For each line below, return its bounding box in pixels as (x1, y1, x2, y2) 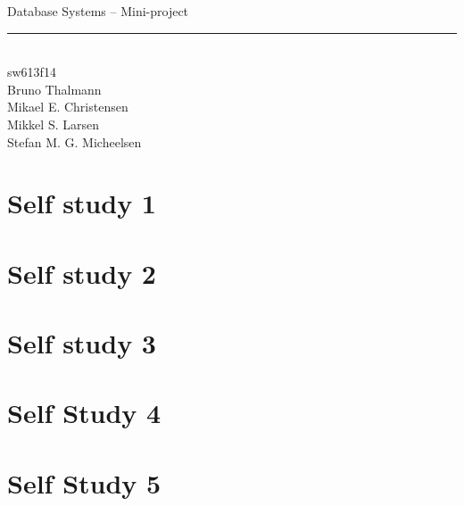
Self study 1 (7, 185, 156, 221)
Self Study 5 (7, 464, 162, 501)
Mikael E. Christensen (7, 97, 128, 116)
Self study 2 (7, 254, 156, 291)
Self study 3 (7, 325, 156, 361)
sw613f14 (7, 62, 56, 81)
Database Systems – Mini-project (7, 2, 189, 20)
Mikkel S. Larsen (7, 114, 99, 133)
